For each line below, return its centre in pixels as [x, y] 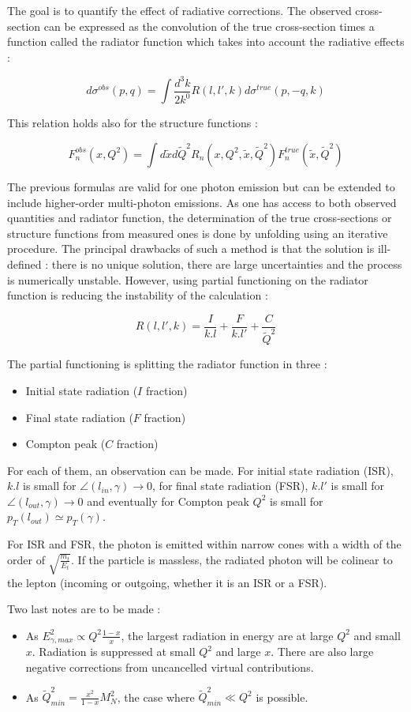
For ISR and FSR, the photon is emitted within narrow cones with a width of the [204, 544]
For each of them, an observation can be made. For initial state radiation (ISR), [200, 470]
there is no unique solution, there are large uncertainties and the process [227, 264]
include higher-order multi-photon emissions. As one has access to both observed [202, 202]
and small [377, 635]
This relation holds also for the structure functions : [133, 123]
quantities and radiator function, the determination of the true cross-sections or [200, 218]
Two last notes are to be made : [84, 609]
